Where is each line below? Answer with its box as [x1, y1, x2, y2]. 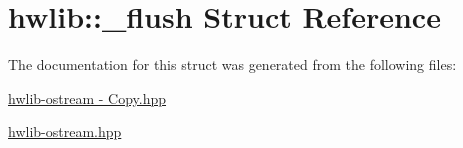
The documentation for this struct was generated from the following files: [8, 54, 457, 75]
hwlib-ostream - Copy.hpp [8, 87, 167, 108]
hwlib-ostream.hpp [8, 121, 122, 142]
